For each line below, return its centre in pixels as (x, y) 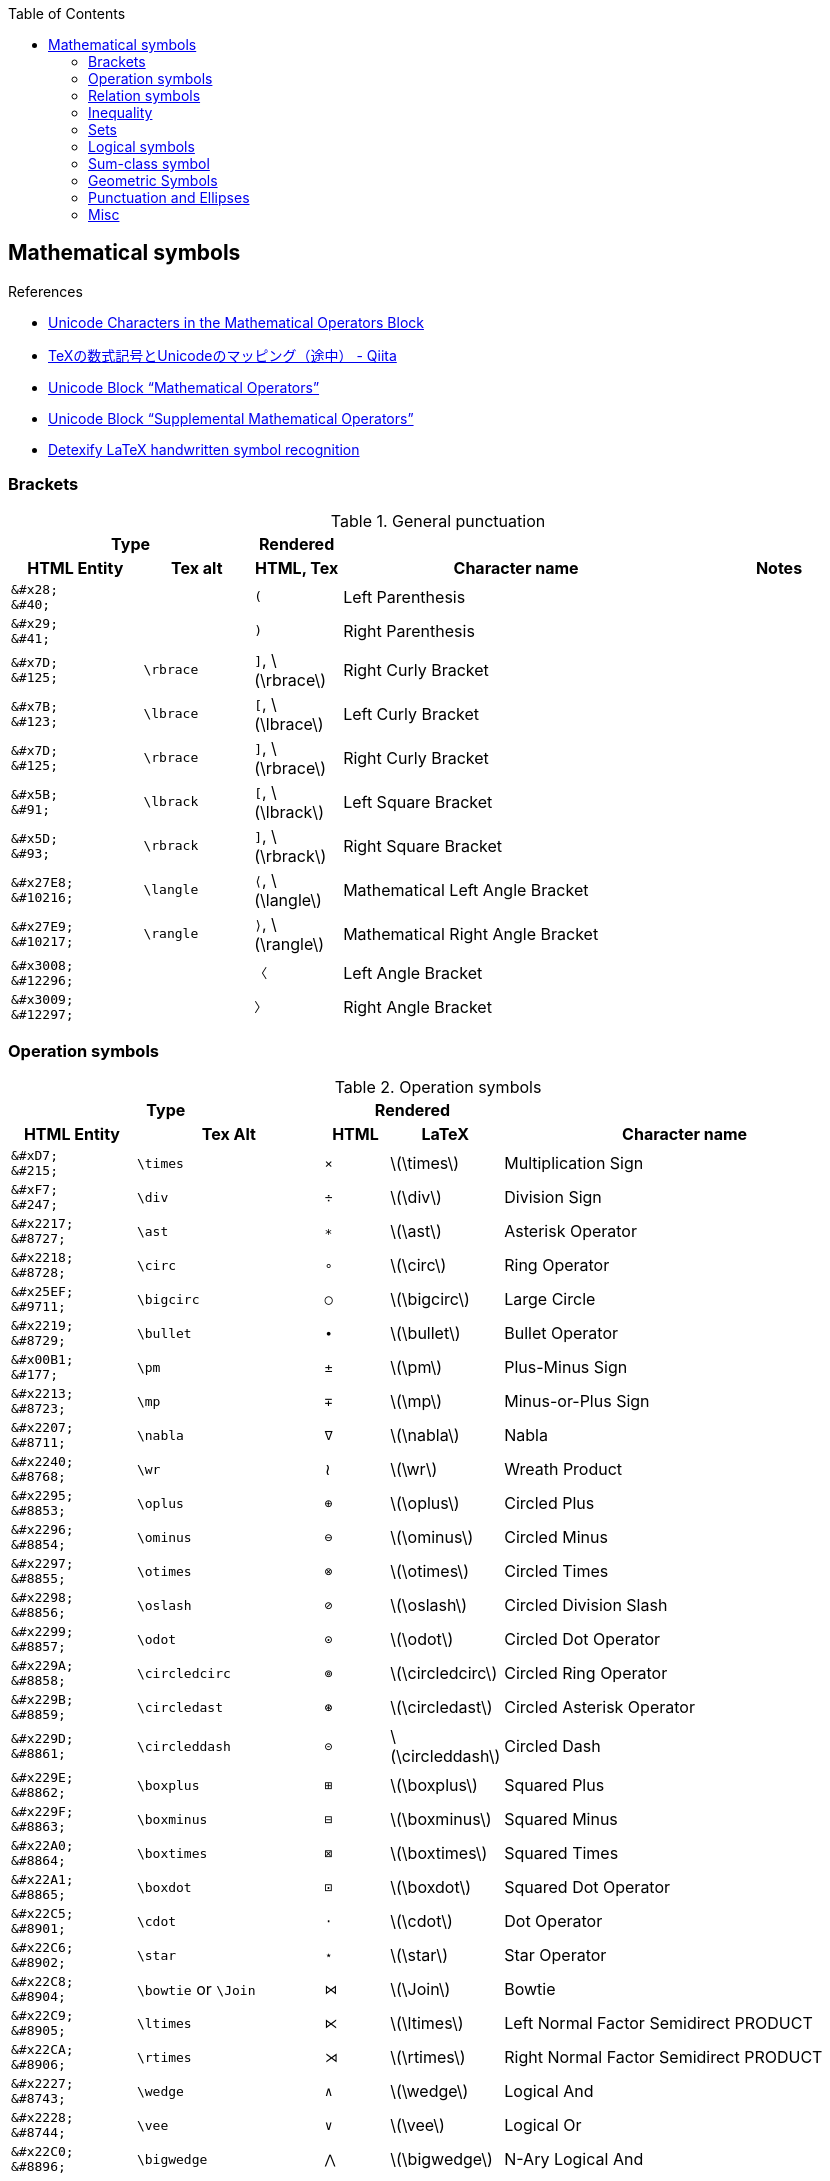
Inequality (120, 112)
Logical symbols (141, 146)
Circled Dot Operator (582, 1639)
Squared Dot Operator (587, 1887)
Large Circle (550, 1299)
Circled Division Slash (586, 1605)
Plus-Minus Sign (566, 1367)
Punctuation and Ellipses (169, 197)
